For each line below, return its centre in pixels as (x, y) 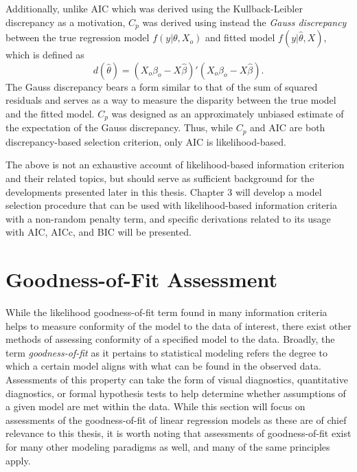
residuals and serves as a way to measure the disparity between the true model (171, 100)
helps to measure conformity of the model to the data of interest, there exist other (178, 325)
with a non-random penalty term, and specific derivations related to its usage (168, 218)
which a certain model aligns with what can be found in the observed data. (163, 366)
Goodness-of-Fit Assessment (142, 279)
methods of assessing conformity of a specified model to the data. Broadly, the (170, 339)
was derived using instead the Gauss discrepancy (244, 22)
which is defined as (45, 55)
